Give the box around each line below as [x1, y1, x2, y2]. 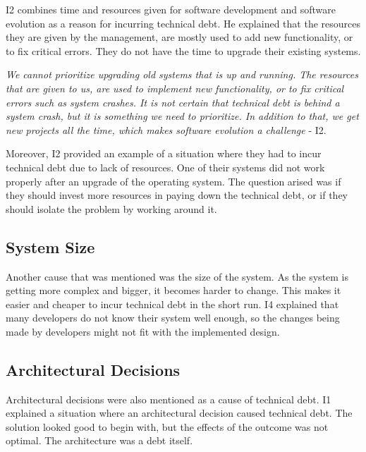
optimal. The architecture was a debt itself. [6, 433, 193, 448]
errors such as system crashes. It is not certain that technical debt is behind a [6, 94, 340, 109]
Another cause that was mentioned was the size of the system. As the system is [6, 269, 349, 283]
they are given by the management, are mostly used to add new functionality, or [6, 30, 353, 44]
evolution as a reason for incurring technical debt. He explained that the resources [6, 16, 360, 30]
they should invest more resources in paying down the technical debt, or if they [6, 188, 348, 202]
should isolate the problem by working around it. [6, 201, 217, 216]
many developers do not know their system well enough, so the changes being [6, 310, 340, 325]
